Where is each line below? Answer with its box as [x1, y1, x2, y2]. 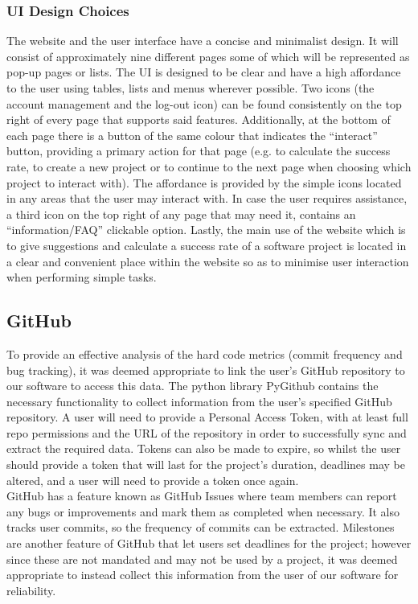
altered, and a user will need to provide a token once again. [6, 471, 299, 488]
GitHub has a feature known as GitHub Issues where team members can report [6, 487, 397, 504]
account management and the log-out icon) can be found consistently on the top [6, 95, 402, 112]
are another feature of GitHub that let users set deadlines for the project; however [6, 535, 412, 552]
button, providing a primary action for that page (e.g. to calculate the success [6, 142, 391, 159]
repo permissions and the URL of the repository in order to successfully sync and [6, 424, 407, 441]
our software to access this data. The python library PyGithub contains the [6, 377, 379, 394]
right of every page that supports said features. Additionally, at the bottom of [6, 111, 391, 128]
